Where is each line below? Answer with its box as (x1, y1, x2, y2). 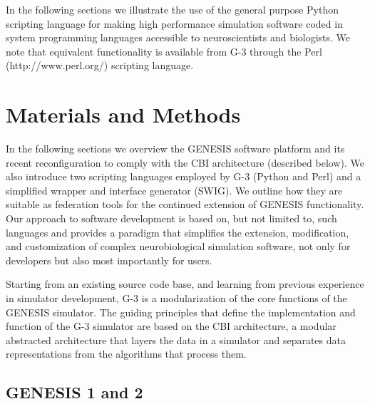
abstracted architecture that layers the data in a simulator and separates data (6, 332, 346, 347)
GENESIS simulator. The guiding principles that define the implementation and (6, 304, 356, 319)
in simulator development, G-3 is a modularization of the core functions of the (6, 291, 347, 306)
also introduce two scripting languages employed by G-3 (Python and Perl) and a (6, 169, 361, 184)
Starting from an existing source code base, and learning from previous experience (6, 276, 364, 291)
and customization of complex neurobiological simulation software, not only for (6, 239, 351, 254)
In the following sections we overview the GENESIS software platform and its (6, 141, 345, 156)
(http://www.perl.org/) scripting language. (6, 58, 194, 73)
